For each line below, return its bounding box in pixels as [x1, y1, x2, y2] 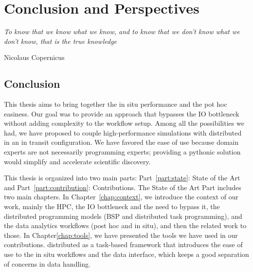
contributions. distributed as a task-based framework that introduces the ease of [4, 239, 243, 250]
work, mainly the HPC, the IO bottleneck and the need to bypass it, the [4, 201, 220, 212]
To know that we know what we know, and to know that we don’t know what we [4, 26, 240, 37]
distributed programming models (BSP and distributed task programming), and [4, 211, 242, 221]
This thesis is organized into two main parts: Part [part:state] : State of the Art [4, 173, 240, 183]
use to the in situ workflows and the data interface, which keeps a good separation [4, 249, 249, 259]
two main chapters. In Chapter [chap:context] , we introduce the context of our [4, 192, 239, 202]
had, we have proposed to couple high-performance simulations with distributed [4, 127, 242, 137]
